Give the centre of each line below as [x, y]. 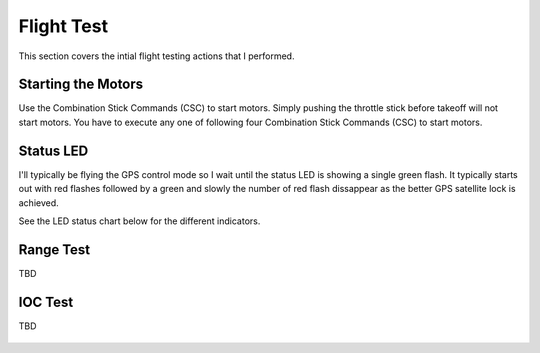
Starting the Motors [81, 84]
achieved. [38, 202]
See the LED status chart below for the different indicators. [139, 221]
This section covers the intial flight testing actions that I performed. [156, 56]
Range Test [54, 249]
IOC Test [46, 301]
